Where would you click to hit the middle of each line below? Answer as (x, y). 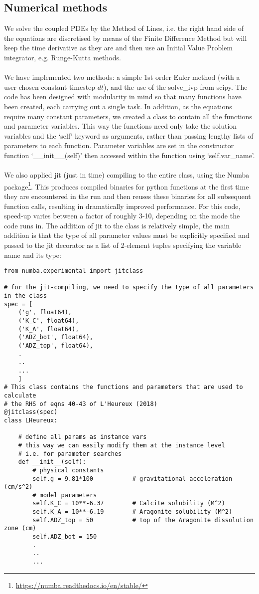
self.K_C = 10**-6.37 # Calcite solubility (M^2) (129, 503)
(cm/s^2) (18, 487)
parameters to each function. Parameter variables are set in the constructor (119, 145)
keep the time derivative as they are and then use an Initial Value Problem (118, 48)
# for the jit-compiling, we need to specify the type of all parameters (129, 288)
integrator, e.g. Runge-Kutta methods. (63, 57)
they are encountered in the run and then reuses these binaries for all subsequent (128, 196)
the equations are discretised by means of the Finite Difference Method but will (126, 38)
